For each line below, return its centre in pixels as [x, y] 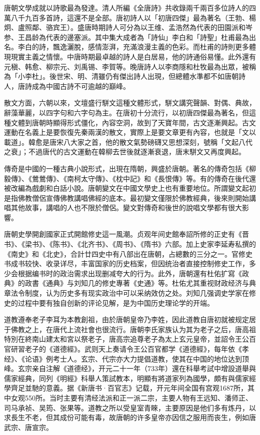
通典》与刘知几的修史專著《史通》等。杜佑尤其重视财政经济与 [147, 283]
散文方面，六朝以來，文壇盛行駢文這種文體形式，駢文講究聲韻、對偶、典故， [130, 103]
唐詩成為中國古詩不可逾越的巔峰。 [74, 86]
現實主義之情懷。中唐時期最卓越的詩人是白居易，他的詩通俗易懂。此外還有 [133, 56]
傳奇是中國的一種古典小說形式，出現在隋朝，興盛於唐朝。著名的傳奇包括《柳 [130, 168]
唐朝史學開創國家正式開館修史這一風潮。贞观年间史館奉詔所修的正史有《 [123, 234]
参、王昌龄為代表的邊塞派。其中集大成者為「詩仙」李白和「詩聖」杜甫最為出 [130, 37]
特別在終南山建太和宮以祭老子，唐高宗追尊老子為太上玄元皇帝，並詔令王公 [126, 339]
